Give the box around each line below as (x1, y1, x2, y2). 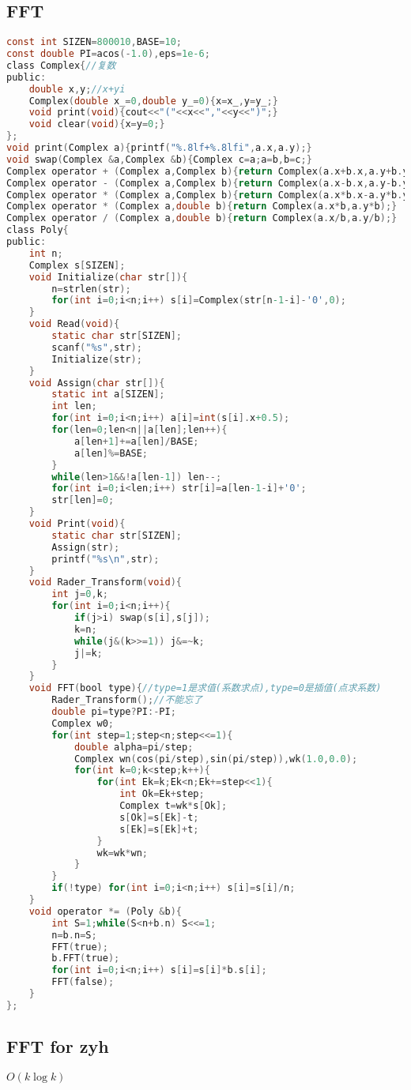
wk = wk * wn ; (96, 847, 149, 859)
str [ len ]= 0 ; (51, 494, 115, 506)
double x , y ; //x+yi (28, 83, 126, 95)
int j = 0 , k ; (51, 588, 108, 600)
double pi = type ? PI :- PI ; (51, 706, 176, 718)
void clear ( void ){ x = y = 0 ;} (28, 118, 165, 130)
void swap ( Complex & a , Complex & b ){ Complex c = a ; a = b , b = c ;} (6, 153, 312, 165)
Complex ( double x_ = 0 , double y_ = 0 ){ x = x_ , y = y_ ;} (28, 95, 278, 107)
